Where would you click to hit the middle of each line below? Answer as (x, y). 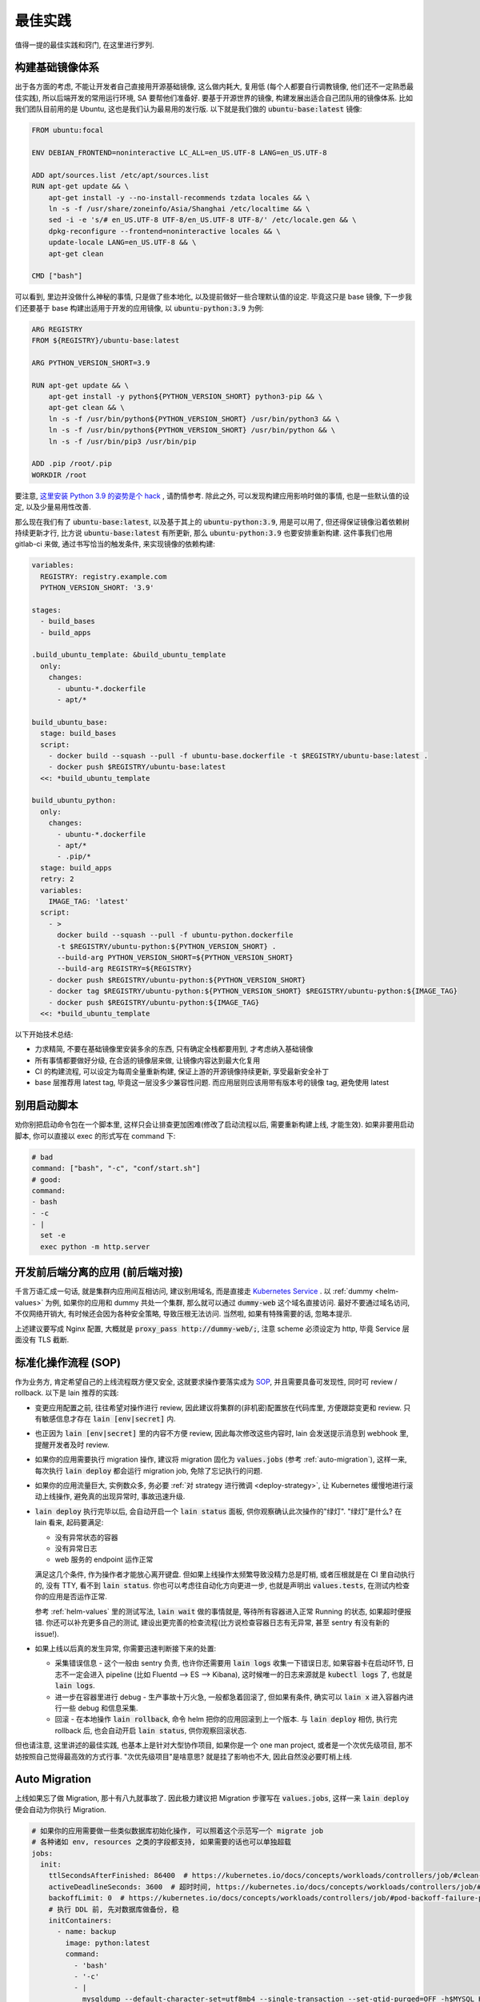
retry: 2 (57, 879)
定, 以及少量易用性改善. (53, 507)
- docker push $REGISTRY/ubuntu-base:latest (137, 767)
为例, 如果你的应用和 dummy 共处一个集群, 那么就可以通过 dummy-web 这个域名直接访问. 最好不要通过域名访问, (228, 1302)
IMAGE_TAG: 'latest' (89, 901)
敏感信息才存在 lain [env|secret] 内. (108, 1418)
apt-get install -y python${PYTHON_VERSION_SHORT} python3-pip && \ (186, 396)
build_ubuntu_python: (74, 800)
